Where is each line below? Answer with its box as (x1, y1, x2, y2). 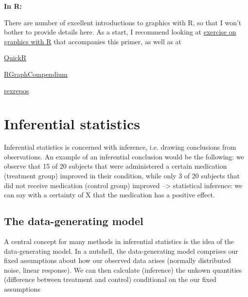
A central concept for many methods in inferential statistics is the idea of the (4, 236, 234, 246)
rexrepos (4, 85, 29, 95)
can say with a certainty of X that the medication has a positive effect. (4, 190, 215, 200)
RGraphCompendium (4, 69, 68, 79)
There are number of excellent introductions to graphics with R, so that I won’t (4, 17, 242, 27)
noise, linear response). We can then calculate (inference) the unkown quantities (4, 264, 242, 275)
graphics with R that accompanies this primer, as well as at (4, 36, 182, 46)
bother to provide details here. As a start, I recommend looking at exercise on (4, 27, 236, 37)
